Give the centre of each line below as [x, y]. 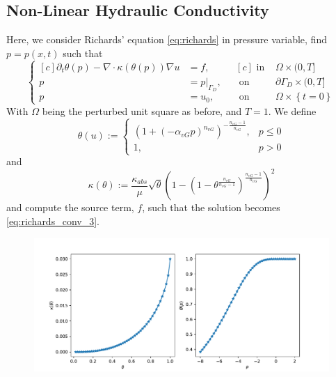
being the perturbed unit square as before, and [142, 110]
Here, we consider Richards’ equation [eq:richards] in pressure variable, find [167, 39]
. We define [292, 110]
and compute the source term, [70, 207]
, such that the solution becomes [211, 207]
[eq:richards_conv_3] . [53, 221]
